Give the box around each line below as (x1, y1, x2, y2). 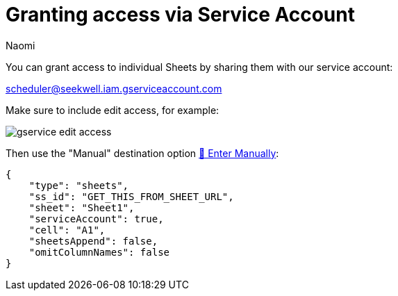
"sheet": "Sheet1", (28, 202, 135, 213)
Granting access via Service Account (6, 3, 355, 26)
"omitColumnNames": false (28, 246, 170, 258)
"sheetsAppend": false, (28, 235, 158, 247)
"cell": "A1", (28, 224, 106, 236)
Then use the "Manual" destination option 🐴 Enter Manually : (6, 147, 279, 159)
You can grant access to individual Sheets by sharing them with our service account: (6, 60, 393, 73)
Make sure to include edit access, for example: (6, 104, 219, 116)
